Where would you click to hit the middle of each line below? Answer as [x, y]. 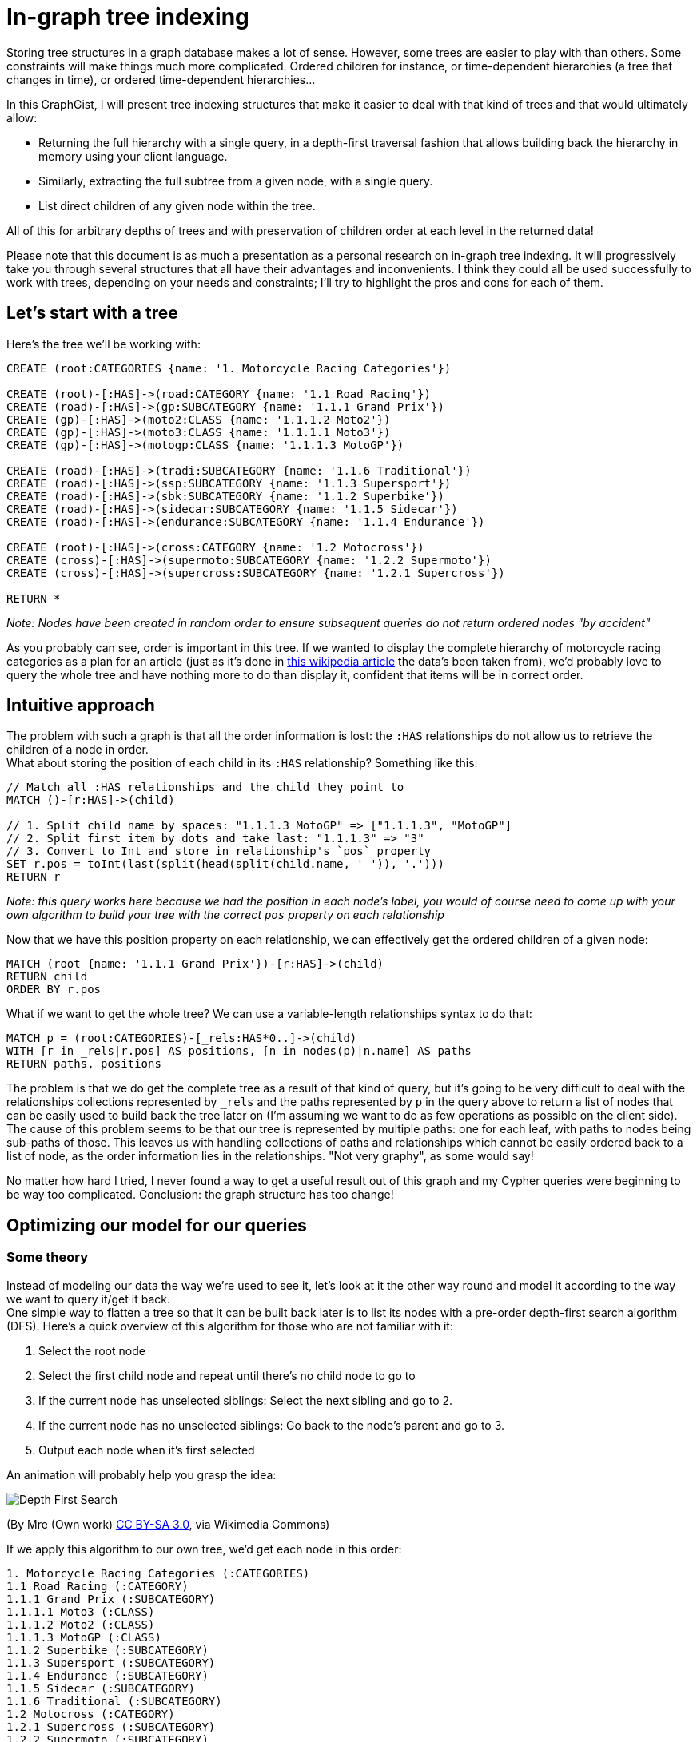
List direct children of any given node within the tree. [177, 205]
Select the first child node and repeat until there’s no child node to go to [227, 1375]
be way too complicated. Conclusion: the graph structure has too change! [200, 1195]
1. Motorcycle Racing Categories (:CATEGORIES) [158, 1573]
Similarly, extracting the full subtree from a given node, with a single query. [236, 181]
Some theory [48, 1257]
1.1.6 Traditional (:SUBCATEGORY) [114, 1701]
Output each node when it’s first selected [147, 1450]
